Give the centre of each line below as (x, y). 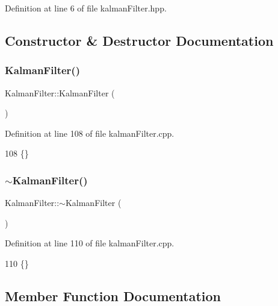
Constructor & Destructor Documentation (139, 40)
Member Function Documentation (113, 295)
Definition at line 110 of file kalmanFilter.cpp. (90, 243)
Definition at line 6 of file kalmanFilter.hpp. (86, 8)
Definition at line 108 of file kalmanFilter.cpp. (90, 133)
